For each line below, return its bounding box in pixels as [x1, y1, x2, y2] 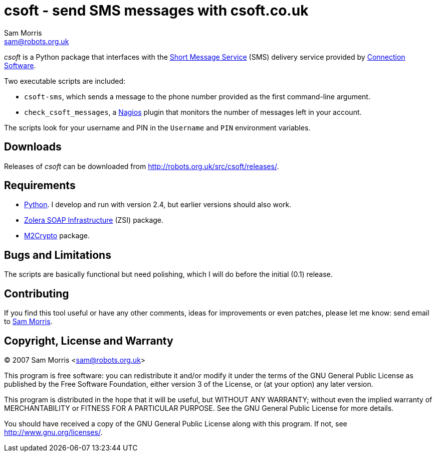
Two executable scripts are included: [4, 76, 126, 85]
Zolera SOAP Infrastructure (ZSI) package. [24, 216, 164, 225]
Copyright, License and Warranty [4, 334, 173, 347]
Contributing [4, 287, 69, 300]
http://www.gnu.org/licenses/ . [4, 427, 103, 436]
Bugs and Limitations [4, 248, 111, 261]
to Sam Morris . [4, 317, 53, 326]
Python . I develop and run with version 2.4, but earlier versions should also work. [24, 200, 292, 209]
